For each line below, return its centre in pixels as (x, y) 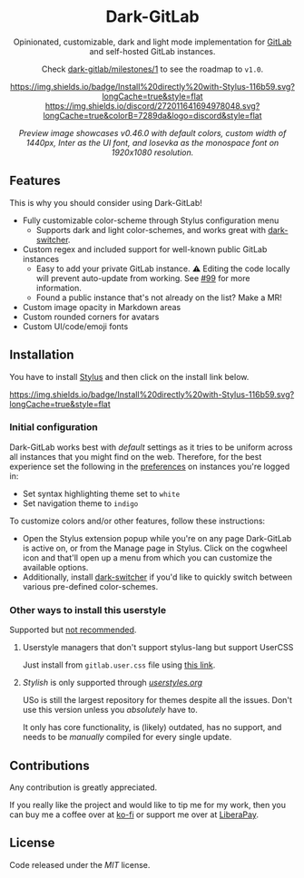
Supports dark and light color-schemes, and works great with (151, 229)
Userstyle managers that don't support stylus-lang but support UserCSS (158, 648)
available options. (55, 567)
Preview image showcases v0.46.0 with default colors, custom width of (152, 132)
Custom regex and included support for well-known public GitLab (145, 249)
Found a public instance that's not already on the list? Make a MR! (159, 298)
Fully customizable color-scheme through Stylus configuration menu (151, 220)
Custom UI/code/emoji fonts (75, 326)
